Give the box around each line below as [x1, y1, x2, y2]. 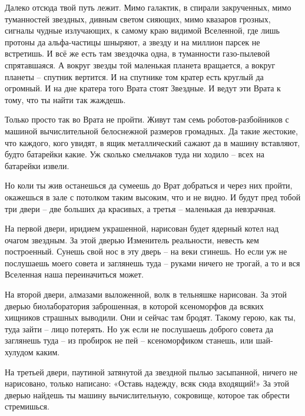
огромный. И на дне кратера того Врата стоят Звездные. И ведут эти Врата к [5, 82, 281, 94]
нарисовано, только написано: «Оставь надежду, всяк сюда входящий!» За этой [5, 377, 290, 389]
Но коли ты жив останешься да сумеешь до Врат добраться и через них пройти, [5, 179, 293, 192]
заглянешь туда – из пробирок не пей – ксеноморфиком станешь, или [5, 334, 253, 346]
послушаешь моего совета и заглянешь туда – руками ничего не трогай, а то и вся [5, 256, 300, 269]
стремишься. [5, 400, 49, 412]
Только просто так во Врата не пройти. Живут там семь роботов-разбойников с [5, 113, 289, 126]
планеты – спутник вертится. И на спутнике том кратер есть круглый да [5, 70, 264, 82]
